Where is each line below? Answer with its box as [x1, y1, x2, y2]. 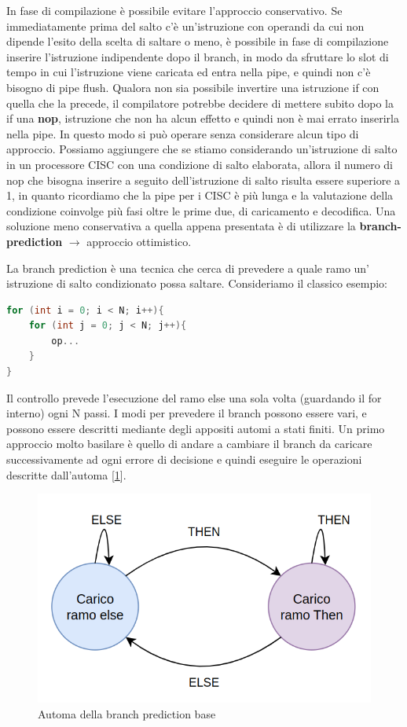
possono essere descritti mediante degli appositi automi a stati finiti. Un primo [6, 420, 385, 436]
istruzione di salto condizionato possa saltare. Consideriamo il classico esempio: [6, 275, 387, 292]
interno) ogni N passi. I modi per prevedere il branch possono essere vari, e [6, 405, 367, 421]
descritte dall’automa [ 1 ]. [6, 466, 126, 483]
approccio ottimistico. [86, 233, 192, 249]
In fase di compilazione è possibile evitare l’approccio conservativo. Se [6, 2, 343, 18]
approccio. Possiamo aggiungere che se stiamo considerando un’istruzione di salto [6, 141, 398, 157]
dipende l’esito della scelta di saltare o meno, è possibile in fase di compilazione [6, 33, 389, 50]
